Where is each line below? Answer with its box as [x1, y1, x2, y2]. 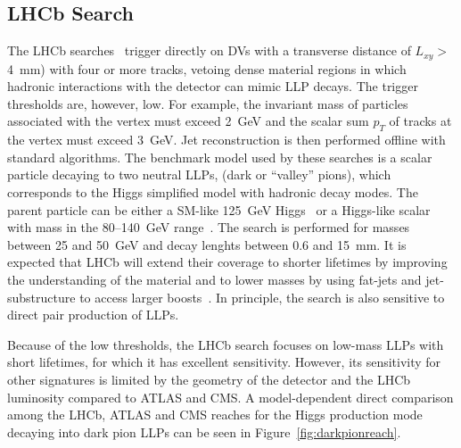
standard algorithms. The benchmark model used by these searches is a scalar [7, 147, 432, 166]
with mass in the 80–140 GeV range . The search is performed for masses [7, 218, 410, 236]
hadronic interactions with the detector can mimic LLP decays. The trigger [7, 77, 418, 95]
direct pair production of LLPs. [7, 305, 179, 324]
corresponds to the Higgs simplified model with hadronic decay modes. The [7, 183, 418, 202]
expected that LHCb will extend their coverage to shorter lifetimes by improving [7, 253, 448, 271]
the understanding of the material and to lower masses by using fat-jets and [7, 270, 422, 288]
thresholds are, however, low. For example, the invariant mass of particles [7, 94, 408, 112]
